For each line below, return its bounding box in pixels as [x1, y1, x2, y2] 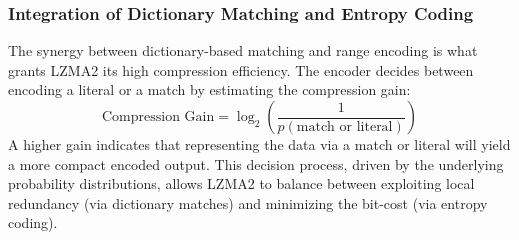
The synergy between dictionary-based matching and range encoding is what [8, 40, 478, 61]
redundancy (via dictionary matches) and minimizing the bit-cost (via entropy [8, 192, 488, 213]
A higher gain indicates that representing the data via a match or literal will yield [8, 134, 511, 154]
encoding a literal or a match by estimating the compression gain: [8, 79, 411, 100]
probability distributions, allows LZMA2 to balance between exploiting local [8, 173, 475, 194]
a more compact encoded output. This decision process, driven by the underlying [8, 153, 504, 174]
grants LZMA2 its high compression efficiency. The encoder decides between [8, 59, 474, 80]
